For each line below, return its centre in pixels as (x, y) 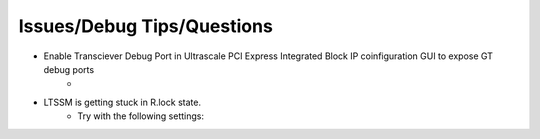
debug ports (69, 69)
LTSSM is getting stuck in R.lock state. (122, 102)
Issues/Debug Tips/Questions (146, 26)
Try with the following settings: (141, 116)
